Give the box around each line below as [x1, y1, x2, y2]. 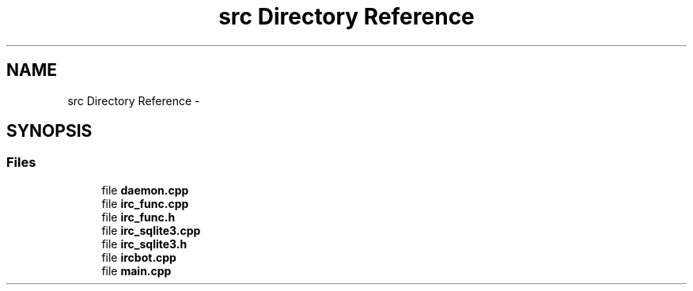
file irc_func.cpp [101, 196, 189, 210]
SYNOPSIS [6, 121, 93, 142]
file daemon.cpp [101, 183, 189, 197]
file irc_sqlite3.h [101, 236, 187, 251]
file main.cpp [101, 263, 172, 278]
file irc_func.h [101, 210, 176, 224]
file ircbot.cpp [101, 250, 176, 264]
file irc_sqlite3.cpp [101, 223, 201, 237]
